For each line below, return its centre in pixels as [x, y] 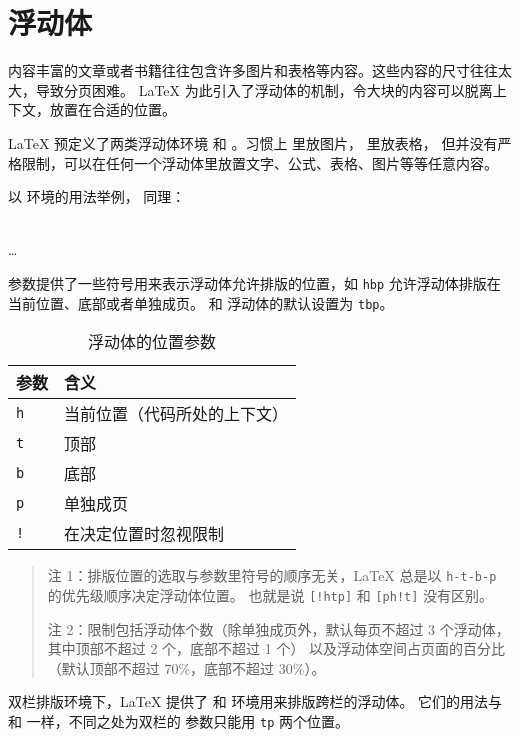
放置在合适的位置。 [112, 109]
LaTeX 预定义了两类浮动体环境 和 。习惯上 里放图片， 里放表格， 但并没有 [253, 142]
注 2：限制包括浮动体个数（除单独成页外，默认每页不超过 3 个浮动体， [278, 628]
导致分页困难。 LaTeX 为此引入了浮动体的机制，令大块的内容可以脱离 [264, 89]
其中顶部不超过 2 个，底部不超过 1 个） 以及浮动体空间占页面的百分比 [276, 648]
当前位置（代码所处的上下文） [176, 414]
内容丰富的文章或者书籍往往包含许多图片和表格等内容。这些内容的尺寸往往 [253, 70]
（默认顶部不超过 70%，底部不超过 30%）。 [186, 667]
